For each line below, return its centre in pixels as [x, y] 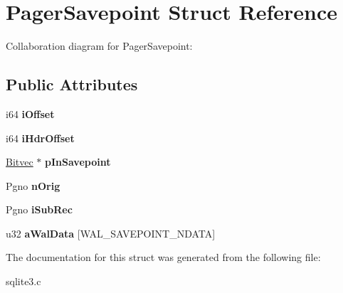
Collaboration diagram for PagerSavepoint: [99, 46]
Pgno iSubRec [39, 209]
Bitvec [20, 162]
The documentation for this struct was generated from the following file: [163, 257]
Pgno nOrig [33, 185]
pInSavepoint [78, 162]
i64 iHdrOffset [40, 138]
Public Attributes [72, 84]
